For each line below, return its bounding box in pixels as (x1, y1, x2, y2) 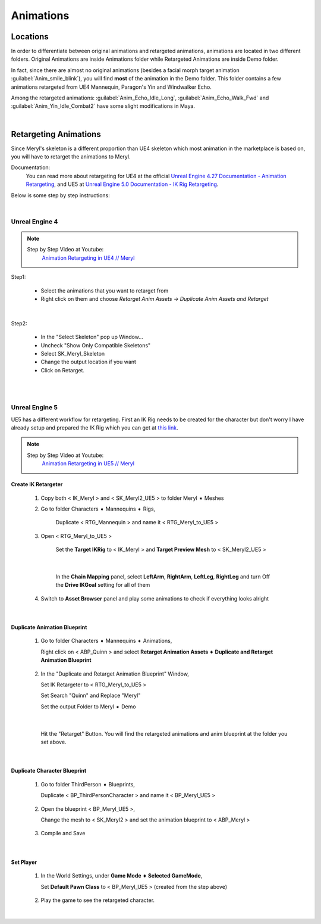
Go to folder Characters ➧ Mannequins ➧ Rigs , (40, 505, 156, 512)
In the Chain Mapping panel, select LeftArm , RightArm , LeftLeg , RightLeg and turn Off (55, 573, 270, 580)
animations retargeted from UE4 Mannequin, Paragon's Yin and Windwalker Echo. (11, 83, 212, 91)
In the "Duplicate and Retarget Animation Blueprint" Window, (40, 670, 190, 677)
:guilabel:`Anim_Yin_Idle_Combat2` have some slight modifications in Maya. (11, 102, 196, 110)
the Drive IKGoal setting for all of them (55, 581, 150, 589)
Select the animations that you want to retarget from (40, 287, 169, 294)
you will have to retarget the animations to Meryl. (11, 153, 131, 160)
